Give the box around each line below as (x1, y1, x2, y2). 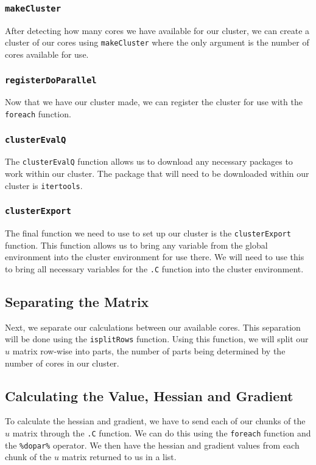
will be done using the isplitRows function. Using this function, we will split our (5, 332, 309, 345)
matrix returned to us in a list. (61, 450, 177, 463)
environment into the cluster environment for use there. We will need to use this (5, 250, 304, 263)
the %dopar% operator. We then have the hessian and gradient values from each (5, 438, 300, 451)
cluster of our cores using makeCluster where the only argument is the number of (5, 36, 309, 49)
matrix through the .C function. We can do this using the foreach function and (12, 427, 311, 439)
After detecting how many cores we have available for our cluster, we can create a (5, 24, 310, 36)
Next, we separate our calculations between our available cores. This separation (5, 320, 301, 333)
